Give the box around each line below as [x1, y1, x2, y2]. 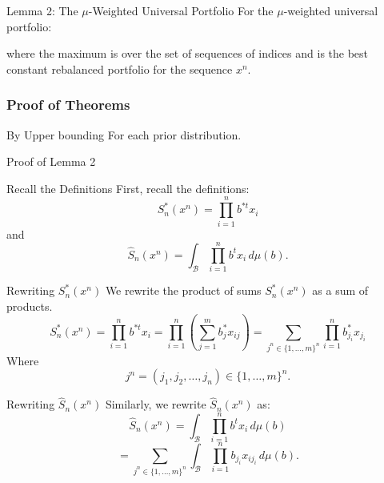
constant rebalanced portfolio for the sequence [6, 60, 233, 77]
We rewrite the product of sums [105, 282, 262, 299]
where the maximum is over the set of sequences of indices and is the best [6, 45, 369, 62]
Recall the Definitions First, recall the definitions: [6, 179, 250, 196]
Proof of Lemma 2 [6, 153, 96, 170]
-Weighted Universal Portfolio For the [88, 2, 274, 18]
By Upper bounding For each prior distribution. [6, 126, 242, 143]
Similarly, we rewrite [105, 396, 206, 413]
